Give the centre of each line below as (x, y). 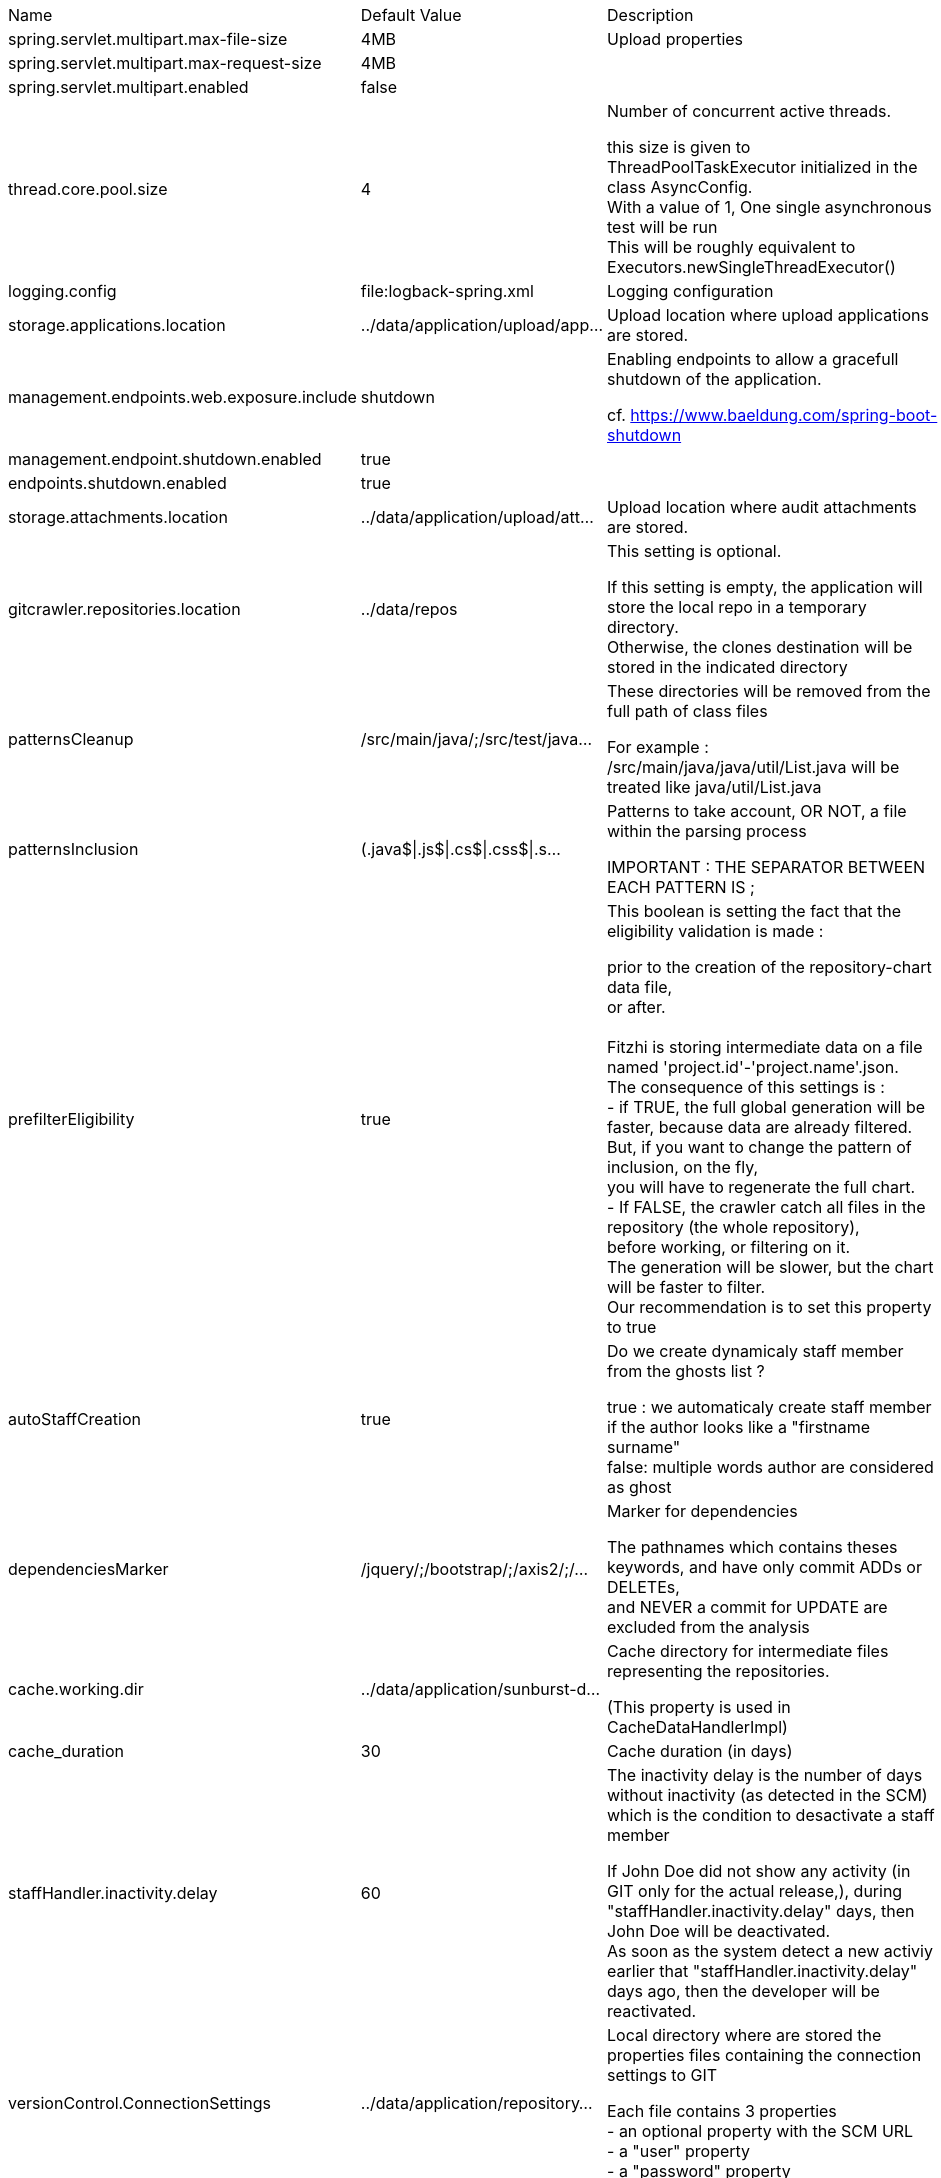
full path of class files (687, 711)
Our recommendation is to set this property (769, 1307)
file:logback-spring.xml (447, 291)
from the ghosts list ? (686, 1371)
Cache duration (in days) (700, 1751)
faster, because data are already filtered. (760, 1127)
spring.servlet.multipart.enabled (128, 87)
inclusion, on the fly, (683, 1167)
